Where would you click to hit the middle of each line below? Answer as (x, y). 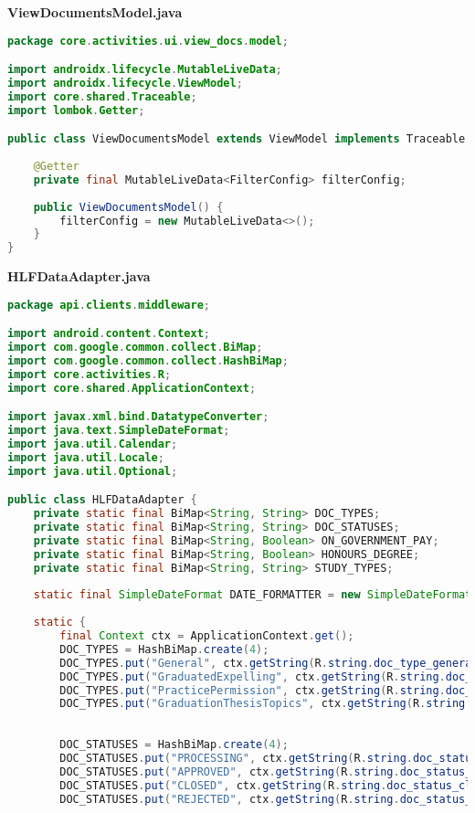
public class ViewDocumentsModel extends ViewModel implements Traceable (237, 139)
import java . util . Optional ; (93, 471)
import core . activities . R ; (90, 374)
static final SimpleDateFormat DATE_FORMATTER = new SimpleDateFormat (253, 595)
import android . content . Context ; (109, 334)
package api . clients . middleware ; (109, 305)
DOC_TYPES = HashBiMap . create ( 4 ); (164, 649)
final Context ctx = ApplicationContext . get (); (207, 636)
